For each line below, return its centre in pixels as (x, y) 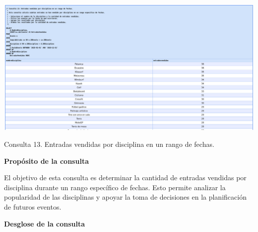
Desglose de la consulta (45, 223)
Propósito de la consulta (46, 161)
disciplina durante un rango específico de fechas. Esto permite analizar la (115, 187)
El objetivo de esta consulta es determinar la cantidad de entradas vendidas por (125, 177)
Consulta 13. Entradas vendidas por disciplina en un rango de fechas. (109, 144)
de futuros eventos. (33, 207)
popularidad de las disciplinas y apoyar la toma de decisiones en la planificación (125, 197)
